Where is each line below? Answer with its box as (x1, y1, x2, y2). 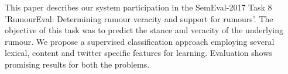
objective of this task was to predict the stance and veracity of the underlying (5, 24, 284, 36)
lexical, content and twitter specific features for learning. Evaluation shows (5, 47, 272, 59)
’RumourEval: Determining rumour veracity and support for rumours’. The (5, 12, 273, 24)
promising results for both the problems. (5, 58, 150, 70)
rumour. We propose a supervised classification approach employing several (5, 35, 275, 47)
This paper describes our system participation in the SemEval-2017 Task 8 (5, 1, 272, 13)
